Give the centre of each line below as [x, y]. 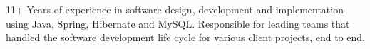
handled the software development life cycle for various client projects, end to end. [185, 37]
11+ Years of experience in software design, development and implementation [175, 9]
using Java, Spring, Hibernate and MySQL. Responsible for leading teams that [178, 23]
